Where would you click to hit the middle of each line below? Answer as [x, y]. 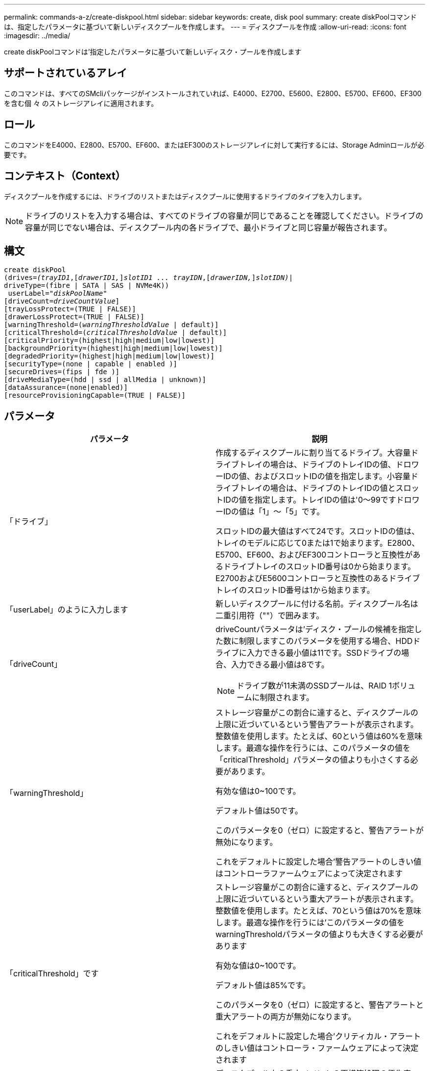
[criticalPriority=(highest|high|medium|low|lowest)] [109, 341]
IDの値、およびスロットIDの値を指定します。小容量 [317, 476]
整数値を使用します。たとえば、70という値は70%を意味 [318, 911]
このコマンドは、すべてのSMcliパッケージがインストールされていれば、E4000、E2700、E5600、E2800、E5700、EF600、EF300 [213, 93]
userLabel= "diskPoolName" [58, 293]
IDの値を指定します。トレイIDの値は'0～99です [310, 500]
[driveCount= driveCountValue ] [62, 301]
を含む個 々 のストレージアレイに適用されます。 [81, 103]
